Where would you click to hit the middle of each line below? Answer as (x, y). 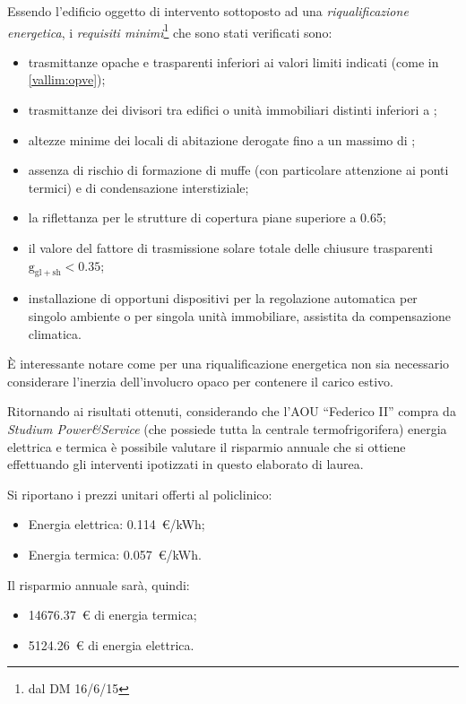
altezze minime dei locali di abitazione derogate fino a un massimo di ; (222, 139)
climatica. (55, 333)
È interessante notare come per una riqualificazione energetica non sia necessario (229, 364)
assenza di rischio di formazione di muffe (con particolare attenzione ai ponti (238, 170)
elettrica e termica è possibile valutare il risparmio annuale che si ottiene (207, 446)
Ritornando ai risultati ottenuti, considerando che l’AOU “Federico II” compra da (232, 411)
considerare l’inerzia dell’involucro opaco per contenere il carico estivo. (200, 381)
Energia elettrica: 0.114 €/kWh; (116, 524)
